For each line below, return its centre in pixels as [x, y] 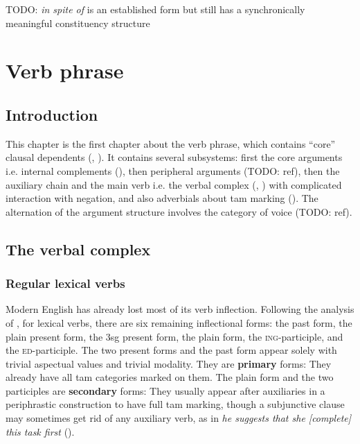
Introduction [52, 114]
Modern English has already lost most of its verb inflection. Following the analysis [180, 309]
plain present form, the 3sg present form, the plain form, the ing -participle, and [174, 336]
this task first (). [40, 431]
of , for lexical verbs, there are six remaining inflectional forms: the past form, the [179, 322]
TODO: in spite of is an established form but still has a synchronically [155, 9]
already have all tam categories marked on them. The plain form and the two [170, 377]
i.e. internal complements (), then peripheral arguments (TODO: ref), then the [173, 170]
